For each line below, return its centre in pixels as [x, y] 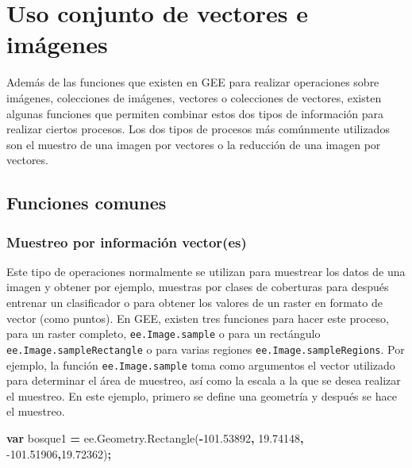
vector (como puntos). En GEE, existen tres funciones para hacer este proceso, [198, 318]
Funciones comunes [87, 203]
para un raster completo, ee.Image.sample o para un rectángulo [164, 334]
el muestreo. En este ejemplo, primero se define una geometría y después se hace [202, 395]
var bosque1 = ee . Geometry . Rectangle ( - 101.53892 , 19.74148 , [155, 438]
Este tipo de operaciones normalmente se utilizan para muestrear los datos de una [206, 271]
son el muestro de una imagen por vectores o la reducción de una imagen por [194, 144]
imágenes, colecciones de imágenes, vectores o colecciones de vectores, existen [194, 97]
